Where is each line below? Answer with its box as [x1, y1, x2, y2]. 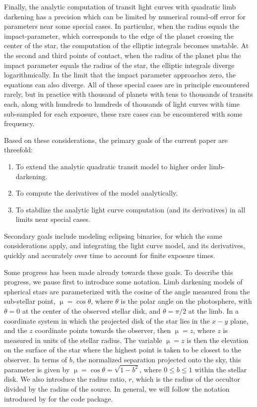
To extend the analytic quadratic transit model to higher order [15, 161, 207, 171]
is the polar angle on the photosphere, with [121, 296, 252, 306]
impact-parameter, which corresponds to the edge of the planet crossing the [4, 30, 234, 41]
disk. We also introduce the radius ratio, [4, 374, 127, 384]
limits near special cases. [15, 214, 90, 224]
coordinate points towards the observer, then [35, 325, 171, 336]
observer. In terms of [4, 354, 67, 364]
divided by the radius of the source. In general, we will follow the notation [4, 384, 230, 394]
